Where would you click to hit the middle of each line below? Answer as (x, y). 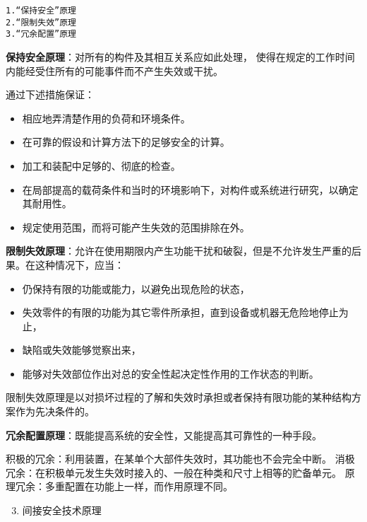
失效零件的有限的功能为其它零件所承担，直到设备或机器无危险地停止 (180, 312)
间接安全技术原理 (62, 510)
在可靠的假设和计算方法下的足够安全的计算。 (126, 142)
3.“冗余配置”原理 (41, 34)
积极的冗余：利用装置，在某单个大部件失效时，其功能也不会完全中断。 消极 (180, 459)
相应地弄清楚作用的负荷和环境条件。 (106, 118)
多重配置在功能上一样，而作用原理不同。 (139, 486)
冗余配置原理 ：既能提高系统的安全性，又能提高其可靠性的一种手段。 (164, 435)
